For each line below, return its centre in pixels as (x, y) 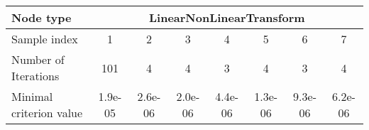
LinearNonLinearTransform (227, 17)
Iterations (35, 76)
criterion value (47, 113)
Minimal (32, 96)
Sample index (45, 39)
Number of (38, 59)
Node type (42, 17)
